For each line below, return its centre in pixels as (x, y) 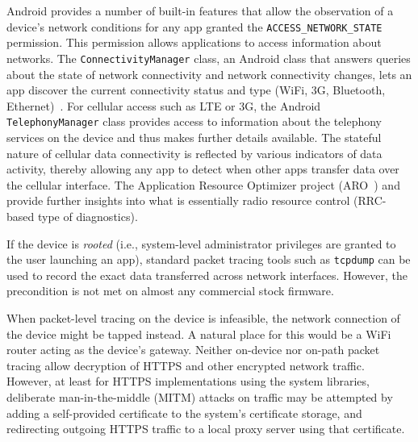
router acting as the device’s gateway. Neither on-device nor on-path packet (193, 350)
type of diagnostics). (88, 216)
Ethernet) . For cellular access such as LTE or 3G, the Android (164, 105)
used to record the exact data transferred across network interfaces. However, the (207, 275)
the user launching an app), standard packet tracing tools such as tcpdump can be (209, 259)
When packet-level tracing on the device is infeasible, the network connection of (203, 317)
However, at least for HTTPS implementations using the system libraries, (188, 381)
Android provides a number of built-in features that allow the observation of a (200, 10)
